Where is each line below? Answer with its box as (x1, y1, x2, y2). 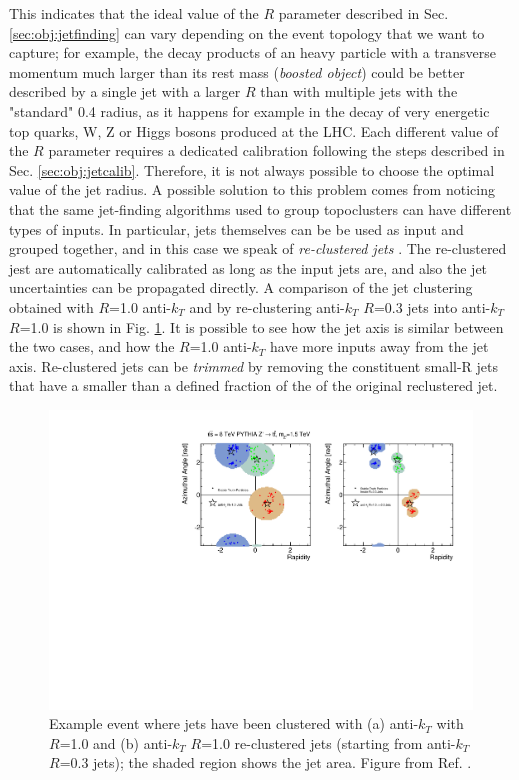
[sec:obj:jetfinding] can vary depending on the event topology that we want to (9, 22, 485, 43)
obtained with (9, 296, 94, 317)
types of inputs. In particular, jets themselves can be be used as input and (9, 218, 464, 239)
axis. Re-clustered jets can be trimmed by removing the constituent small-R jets (9, 355, 499, 376)
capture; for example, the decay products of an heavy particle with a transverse (9, 42, 496, 63)
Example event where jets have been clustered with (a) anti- (49, 713, 419, 734)
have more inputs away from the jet (270, 336, 489, 357)
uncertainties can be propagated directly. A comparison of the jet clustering (9, 277, 473, 298)
